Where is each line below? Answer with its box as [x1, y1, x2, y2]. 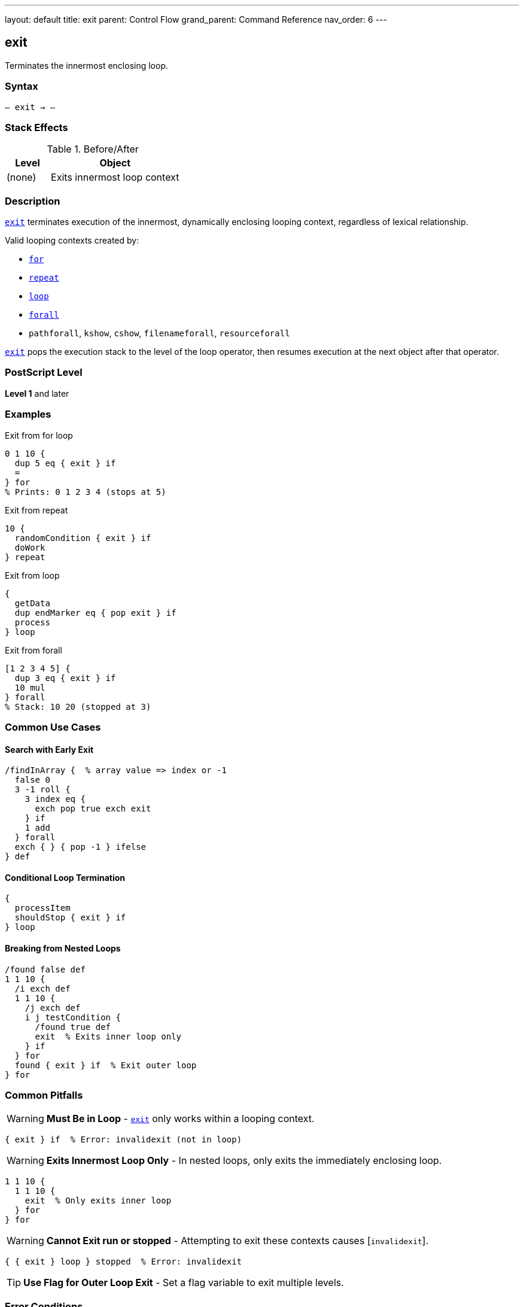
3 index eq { [25, 794, 86, 804]
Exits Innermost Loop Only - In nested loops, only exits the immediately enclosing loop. [46, 1154, 442, 1167]
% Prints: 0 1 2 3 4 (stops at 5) [5, 487, 166, 497]
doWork [14, 542, 45, 552]
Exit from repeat [5, 504, 68, 515]
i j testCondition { [25, 1012, 121, 1022]
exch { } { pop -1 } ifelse [14, 842, 147, 852]
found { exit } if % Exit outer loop [14, 1060, 197, 1070]
